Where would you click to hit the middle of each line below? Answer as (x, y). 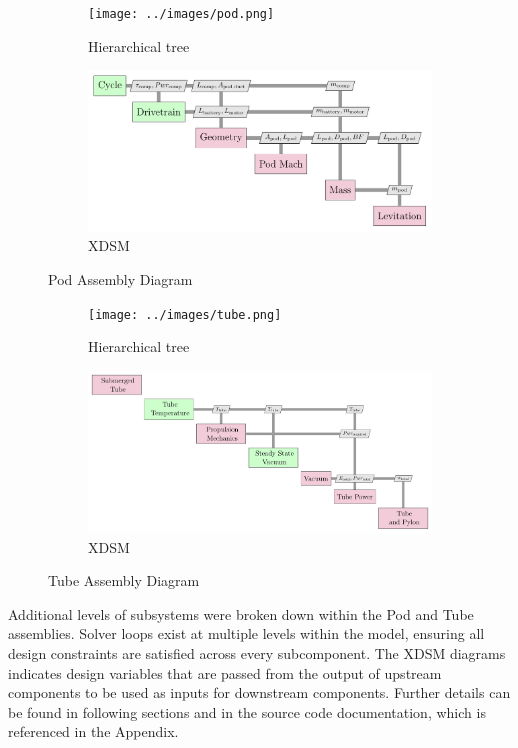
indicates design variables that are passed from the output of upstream (225, 672)
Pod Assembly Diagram (120, 279)
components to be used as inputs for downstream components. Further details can (259, 692)
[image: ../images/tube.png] (185, 314)
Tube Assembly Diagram (124, 580)
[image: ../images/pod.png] (181, 14)
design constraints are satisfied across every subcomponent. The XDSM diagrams (257, 652)
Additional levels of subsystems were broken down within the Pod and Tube (241, 613)
